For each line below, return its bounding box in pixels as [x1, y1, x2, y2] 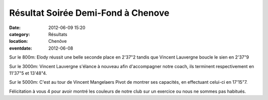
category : [9, 31, 30, 37]
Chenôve [48, 38, 67, 44]
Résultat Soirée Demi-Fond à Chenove [9, 7, 170, 18]
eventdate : [9, 45, 32, 51]
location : [9, 38, 28, 44]
